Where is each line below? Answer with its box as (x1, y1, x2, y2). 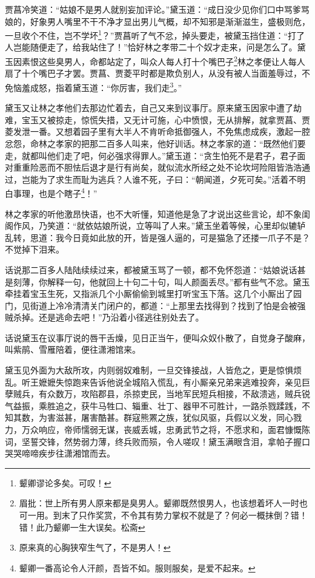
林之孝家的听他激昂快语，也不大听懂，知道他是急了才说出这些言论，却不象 (5, 207, 302, 220)
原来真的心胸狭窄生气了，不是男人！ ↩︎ (19, 541, 171, 554)
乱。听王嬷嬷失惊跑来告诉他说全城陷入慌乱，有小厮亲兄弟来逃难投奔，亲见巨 (5, 375, 310, 388)
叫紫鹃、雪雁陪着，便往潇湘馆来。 (5, 343, 141, 356)
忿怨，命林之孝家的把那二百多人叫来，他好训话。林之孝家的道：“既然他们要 (5, 137, 306, 149)
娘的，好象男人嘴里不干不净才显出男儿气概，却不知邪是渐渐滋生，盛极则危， (5, 15, 310, 27)
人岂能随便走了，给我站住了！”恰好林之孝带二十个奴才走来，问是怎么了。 (5, 41, 297, 53)
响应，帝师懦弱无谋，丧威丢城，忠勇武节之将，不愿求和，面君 (38, 423, 285, 436)
